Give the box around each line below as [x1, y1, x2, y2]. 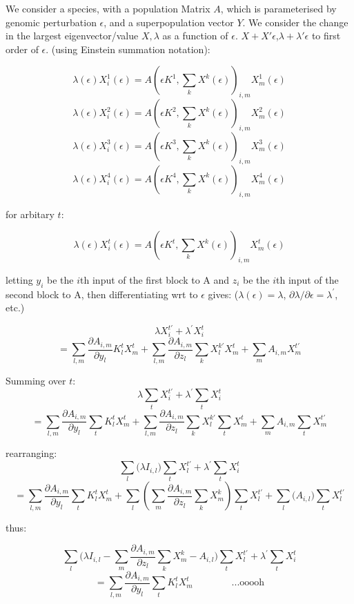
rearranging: [6, 446, 57, 460]
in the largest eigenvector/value [6, 28, 139, 43]
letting [6, 272, 33, 286]
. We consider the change [242, 14, 348, 29]
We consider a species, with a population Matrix [6, 1, 210, 15]
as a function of [162, 28, 228, 43]
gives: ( [208, 286, 239, 301]
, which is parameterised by [220, 1, 337, 15]
